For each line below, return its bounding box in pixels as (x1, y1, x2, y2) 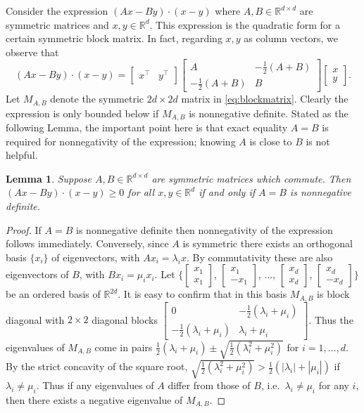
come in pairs (94, 339, 153, 354)
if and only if (199, 185, 256, 199)
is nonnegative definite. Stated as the (189, 105, 349, 120)
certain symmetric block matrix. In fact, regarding (6, 31, 222, 46)
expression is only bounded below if (6, 105, 159, 120)
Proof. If (6, 222, 42, 237)
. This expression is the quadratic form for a (149, 17, 340, 32)
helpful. (6, 147, 38, 162)
